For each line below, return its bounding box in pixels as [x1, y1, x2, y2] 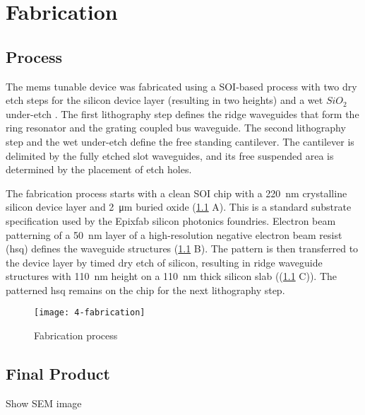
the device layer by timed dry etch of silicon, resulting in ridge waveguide [6, 255, 323, 269]
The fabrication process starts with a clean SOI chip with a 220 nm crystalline [6, 185, 347, 200]
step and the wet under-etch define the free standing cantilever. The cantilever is [6, 134, 354, 148]
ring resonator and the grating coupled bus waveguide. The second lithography [6, 120, 346, 135]
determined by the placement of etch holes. [6, 162, 192, 177]
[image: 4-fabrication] [34, 308, 145, 318]
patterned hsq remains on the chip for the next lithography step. [6, 282, 285, 297]
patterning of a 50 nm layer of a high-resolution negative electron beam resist [6, 227, 342, 242]
